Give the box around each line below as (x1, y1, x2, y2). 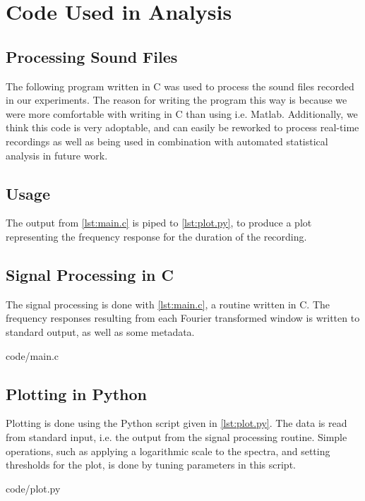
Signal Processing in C (6, 263, 174, 285)
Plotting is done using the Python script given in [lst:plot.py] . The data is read (6, 416, 347, 430)
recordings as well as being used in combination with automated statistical (6, 133, 328, 148)
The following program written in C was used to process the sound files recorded (6, 78, 354, 93)
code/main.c (6, 348, 59, 363)
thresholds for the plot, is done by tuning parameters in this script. (6, 457, 296, 472)
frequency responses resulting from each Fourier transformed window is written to (6, 310, 360, 325)
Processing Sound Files (6, 45, 178, 67)
